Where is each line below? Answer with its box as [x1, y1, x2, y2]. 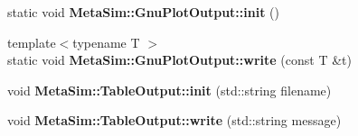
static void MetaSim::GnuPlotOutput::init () [7, 3, 279, 21]
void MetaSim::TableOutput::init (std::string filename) [7, 80, 332, 99]
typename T [72, 32, 140, 51]
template [7, 32, 56, 51]
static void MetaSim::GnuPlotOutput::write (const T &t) [7, 50, 352, 69]
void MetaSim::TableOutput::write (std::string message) [7, 111, 342, 130]
